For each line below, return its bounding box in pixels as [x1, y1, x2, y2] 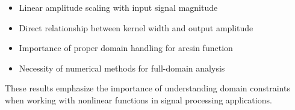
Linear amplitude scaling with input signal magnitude [19, 1, 218, 13]
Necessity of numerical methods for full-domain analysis [19, 61, 225, 74]
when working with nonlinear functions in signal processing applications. [5, 93, 272, 106]
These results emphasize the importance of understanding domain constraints [5, 82, 290, 94]
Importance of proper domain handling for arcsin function [19, 41, 233, 54]
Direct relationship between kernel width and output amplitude [19, 21, 253, 34]
